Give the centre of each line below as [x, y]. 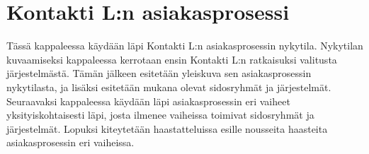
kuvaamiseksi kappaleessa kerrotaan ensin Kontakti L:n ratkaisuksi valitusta [172, 59]
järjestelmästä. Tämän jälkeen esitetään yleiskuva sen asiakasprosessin [159, 73]
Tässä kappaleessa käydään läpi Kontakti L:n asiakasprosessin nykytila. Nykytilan [185, 46]
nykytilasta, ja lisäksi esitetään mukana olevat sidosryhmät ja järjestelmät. [169, 87]
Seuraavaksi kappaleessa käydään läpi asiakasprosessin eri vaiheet [148, 101]
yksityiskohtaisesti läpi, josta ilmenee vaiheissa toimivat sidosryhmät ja [160, 115]
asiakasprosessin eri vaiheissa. [70, 142]
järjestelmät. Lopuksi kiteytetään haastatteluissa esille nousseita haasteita [167, 128]
